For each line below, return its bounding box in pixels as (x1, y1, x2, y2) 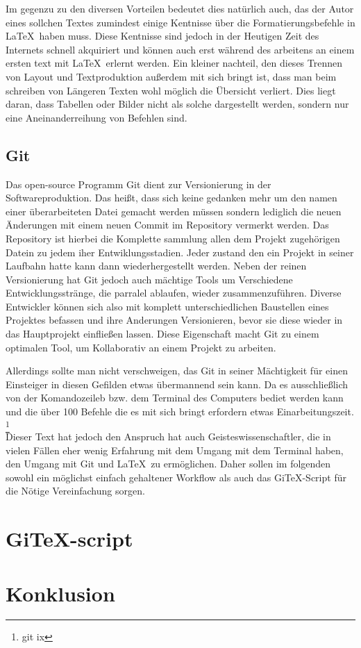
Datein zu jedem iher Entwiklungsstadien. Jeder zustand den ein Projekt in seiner (6, 244, 354, 259)
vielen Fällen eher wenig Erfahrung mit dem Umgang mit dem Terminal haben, (6, 442, 344, 457)
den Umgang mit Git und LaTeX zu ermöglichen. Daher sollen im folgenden (6, 456, 331, 471)
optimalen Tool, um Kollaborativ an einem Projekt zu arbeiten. (6, 340, 276, 354)
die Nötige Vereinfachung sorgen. (6, 483, 145, 498)
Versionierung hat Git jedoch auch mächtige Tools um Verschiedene (6, 272, 293, 286)
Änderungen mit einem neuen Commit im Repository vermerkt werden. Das (6, 217, 329, 232)
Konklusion (6, 579, 115, 607)
